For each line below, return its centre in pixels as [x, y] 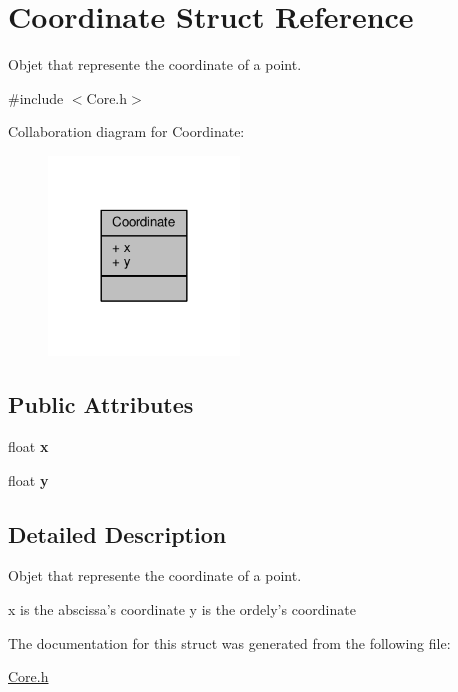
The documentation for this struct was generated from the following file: [229, 642]
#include [36, 97]
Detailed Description [117, 533]
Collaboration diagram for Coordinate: [126, 131]
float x [28, 446]
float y [28, 479]
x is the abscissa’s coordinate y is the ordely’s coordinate [182, 609]
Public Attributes [101, 404]
